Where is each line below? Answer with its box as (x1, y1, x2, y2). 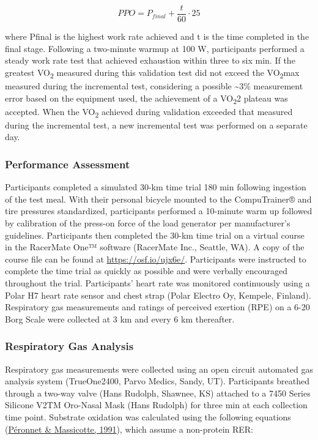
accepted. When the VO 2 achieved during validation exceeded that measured (5, 105, 293, 119)
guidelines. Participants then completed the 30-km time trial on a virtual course (5, 228, 305, 241)
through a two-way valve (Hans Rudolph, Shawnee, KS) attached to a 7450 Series (5, 386, 311, 399)
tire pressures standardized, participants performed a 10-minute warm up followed (5, 204, 312, 217)
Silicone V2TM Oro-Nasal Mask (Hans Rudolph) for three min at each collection (5, 398, 308, 411)
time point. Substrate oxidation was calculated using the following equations (5, 410, 291, 423)
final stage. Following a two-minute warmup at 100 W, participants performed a (5, 42, 305, 54)
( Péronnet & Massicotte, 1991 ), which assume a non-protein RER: (5, 422, 253, 435)
